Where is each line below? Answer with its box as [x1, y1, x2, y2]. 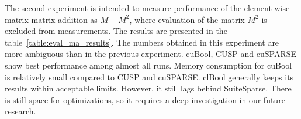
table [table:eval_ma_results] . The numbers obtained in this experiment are [5, 36, 279, 48]
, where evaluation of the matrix [129, 13, 245, 25]
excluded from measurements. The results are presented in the [5, 25, 227, 37]
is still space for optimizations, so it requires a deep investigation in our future [5, 93, 285, 106]
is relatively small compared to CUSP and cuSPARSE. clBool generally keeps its [5, 70, 294, 83]
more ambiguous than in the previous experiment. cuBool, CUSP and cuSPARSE [5, 47, 297, 60]
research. [5, 105, 36, 117]
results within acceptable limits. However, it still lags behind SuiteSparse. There [5, 82, 292, 94]
